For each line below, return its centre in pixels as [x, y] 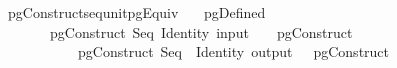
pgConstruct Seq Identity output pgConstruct [233, 51]
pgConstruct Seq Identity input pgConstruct [201, 31]
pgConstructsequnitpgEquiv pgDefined [136, 12]
